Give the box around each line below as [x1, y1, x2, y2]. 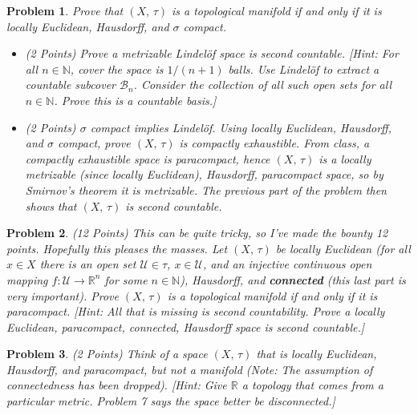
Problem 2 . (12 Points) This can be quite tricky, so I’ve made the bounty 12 [6, 224, 388, 241]
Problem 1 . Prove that [6, 2, 124, 18]
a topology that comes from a [241, 377, 384, 393]
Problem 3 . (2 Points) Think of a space [6, 345, 208, 362]
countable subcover [25, 76, 116, 93]
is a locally [319, 150, 371, 167]
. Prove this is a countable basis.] [54, 91, 217, 108]
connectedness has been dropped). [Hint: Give [6, 377, 227, 393]
